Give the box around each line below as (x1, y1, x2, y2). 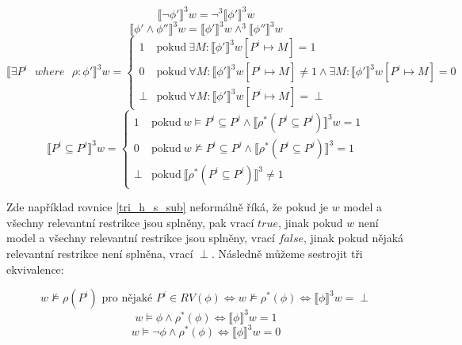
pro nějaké (101, 293, 153, 305)
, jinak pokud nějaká (304, 229, 404, 246)
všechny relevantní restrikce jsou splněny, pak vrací (6, 214, 254, 230)
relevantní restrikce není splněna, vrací (6, 245, 193, 261)
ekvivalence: (6, 260, 64, 277)
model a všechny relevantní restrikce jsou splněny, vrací (6, 229, 275, 246)
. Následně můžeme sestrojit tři (211, 245, 363, 261)
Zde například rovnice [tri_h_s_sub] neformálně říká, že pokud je (6, 199, 329, 215)
